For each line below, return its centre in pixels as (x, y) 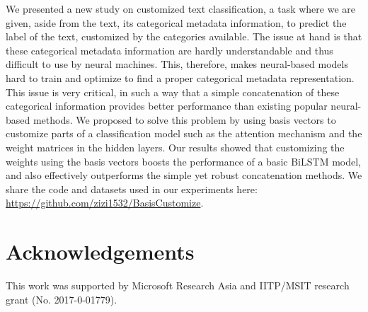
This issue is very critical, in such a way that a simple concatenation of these (173, 92)
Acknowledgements (100, 252)
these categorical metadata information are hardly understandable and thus (169, 50)
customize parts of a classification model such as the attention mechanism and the (184, 133)
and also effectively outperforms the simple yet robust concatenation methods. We (184, 175)
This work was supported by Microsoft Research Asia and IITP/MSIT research (178, 285)
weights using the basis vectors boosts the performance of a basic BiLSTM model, (183, 161)
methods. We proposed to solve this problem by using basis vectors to (184, 119)
